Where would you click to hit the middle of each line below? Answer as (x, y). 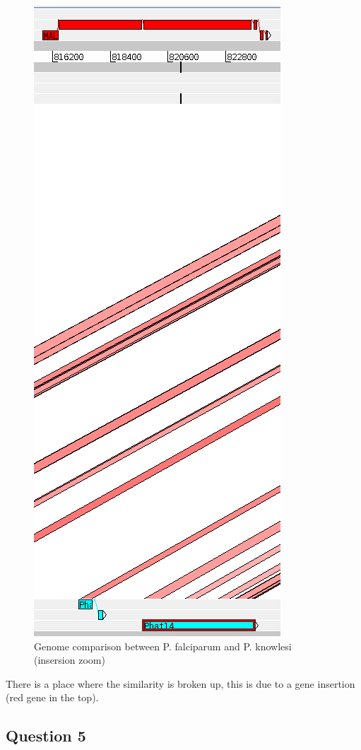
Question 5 (46, 736)
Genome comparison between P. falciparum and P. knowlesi (163, 646)
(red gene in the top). (52, 697)
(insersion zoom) (70, 660)
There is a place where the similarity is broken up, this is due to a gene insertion (180, 683)
